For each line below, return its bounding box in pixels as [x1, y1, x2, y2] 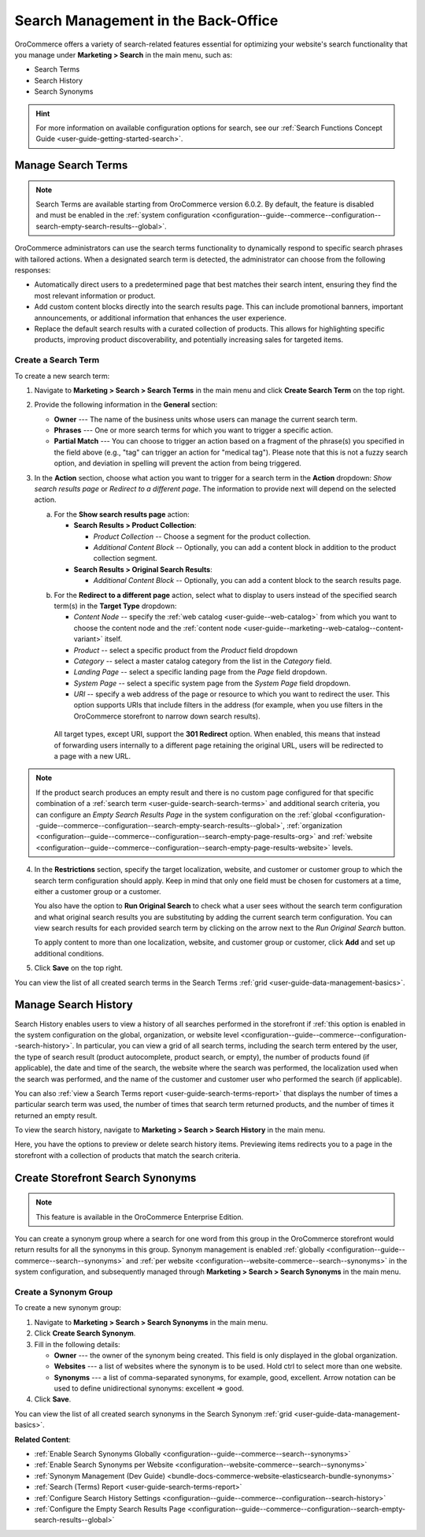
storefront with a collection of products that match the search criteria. [14, 1150, 241, 1160]
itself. [104, 634, 123, 644]
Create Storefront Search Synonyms [14, 1171, 197, 1185]
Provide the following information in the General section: [34, 400, 218, 410]
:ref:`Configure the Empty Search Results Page [34, 1505, 187, 1513]
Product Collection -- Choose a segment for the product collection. [93, 532, 311, 541]
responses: [14, 265, 51, 275]
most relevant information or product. [34, 291, 156, 300]
